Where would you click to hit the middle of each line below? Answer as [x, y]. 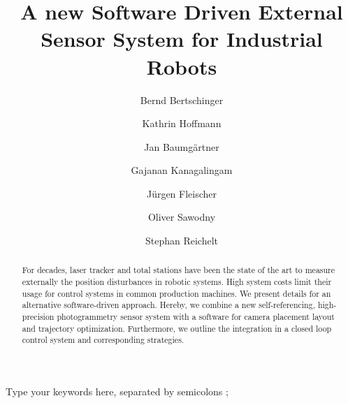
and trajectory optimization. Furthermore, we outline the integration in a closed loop [177, 328]
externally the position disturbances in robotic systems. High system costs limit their [177, 282]
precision [38, 317]
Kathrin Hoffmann [182, 123]
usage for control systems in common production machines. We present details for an [176, 293]
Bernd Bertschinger [182, 100]
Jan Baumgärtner [182, 146]
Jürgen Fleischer [182, 193]
